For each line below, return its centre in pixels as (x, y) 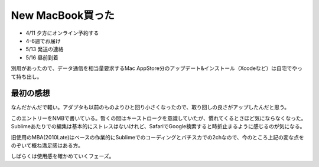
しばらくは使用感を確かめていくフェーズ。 (63, 156)
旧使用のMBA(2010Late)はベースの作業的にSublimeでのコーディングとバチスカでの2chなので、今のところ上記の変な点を (157, 137)
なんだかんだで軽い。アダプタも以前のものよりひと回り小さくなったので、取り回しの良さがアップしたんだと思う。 (150, 107)
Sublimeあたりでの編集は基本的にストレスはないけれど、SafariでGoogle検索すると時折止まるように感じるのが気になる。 (158, 126)
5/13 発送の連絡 (45, 49)
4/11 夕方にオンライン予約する (62, 33)
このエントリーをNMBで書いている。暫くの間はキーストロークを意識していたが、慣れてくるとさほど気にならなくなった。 (159, 118)
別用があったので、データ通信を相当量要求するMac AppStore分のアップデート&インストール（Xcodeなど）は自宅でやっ (157, 68)
